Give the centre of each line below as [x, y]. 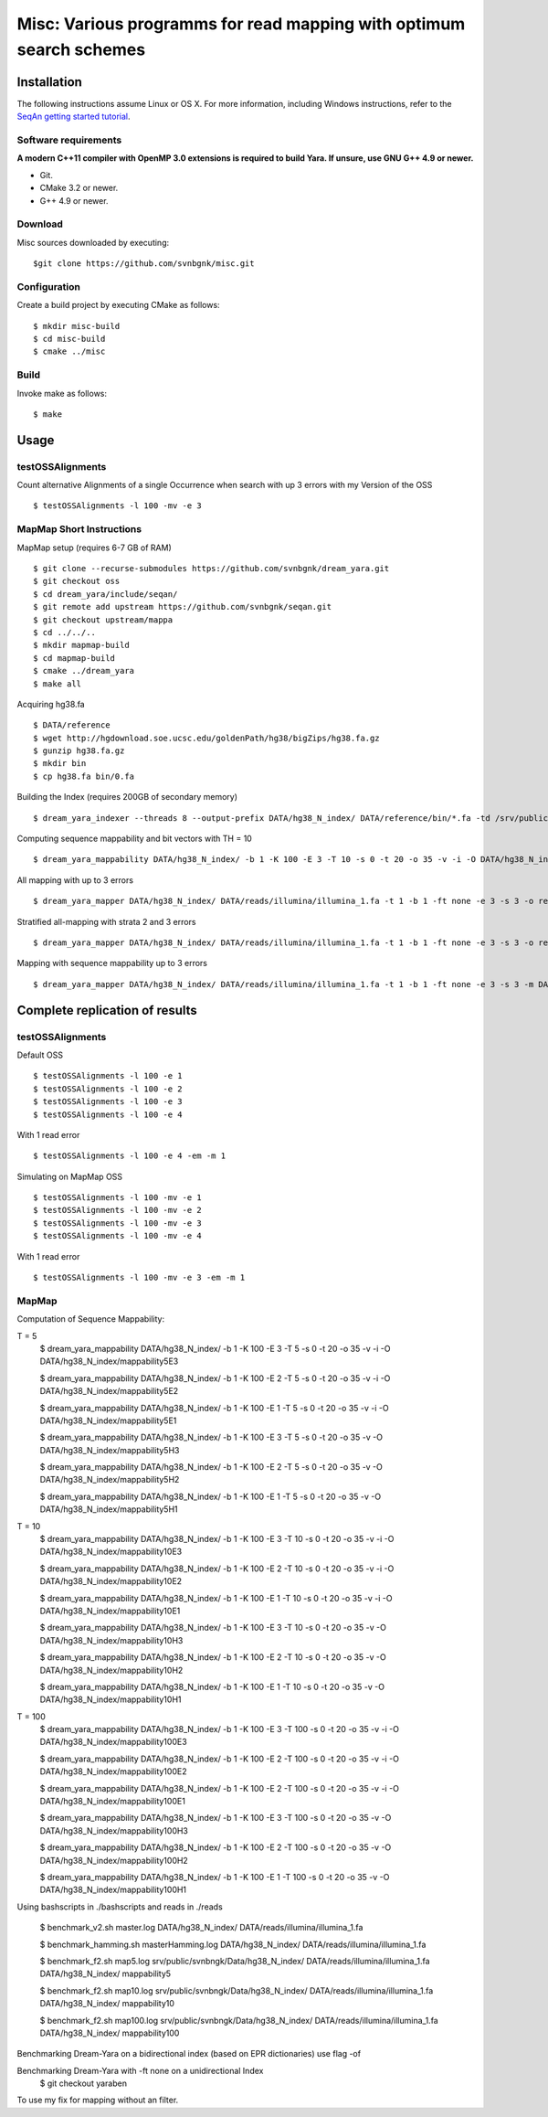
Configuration [49, 286]
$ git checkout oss [77, 581]
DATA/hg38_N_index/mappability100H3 [114, 1830]
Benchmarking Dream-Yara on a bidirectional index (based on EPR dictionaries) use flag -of [189, 2054]
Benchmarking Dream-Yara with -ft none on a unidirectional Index [140, 2070]
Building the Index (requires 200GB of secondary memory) [127, 797]
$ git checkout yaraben [84, 2083]
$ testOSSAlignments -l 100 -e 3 [108, 1102]
